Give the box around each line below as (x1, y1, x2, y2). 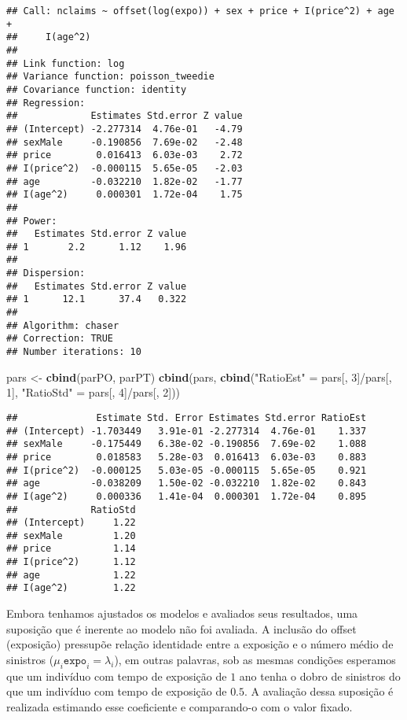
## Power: (6, 215, 57, 227)
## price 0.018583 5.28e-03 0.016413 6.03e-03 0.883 (6, 451, 367, 463)
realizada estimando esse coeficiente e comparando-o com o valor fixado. (6, 698, 353, 714)
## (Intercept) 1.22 (6, 517, 136, 529)
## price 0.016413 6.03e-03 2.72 (6, 150, 243, 161)
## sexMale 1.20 (6, 530, 136, 541)
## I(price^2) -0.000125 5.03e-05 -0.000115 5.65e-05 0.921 (6, 464, 367, 476)
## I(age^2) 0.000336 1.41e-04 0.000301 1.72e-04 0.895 (6, 490, 367, 502)
